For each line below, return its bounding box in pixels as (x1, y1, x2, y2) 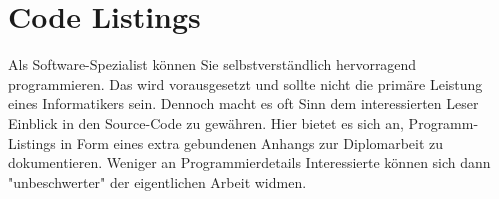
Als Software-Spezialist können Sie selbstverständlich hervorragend (8, 54, 417, 75)
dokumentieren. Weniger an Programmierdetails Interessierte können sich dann (8, 152, 491, 173)
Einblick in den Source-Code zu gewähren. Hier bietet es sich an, (8, 112, 404, 133)
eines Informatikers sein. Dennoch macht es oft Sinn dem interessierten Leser (8, 93, 479, 114)
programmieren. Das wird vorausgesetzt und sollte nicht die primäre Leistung (8, 73, 483, 94)
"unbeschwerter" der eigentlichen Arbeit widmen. (8, 171, 307, 192)
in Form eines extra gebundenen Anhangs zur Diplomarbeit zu (60, 132, 444, 153)
